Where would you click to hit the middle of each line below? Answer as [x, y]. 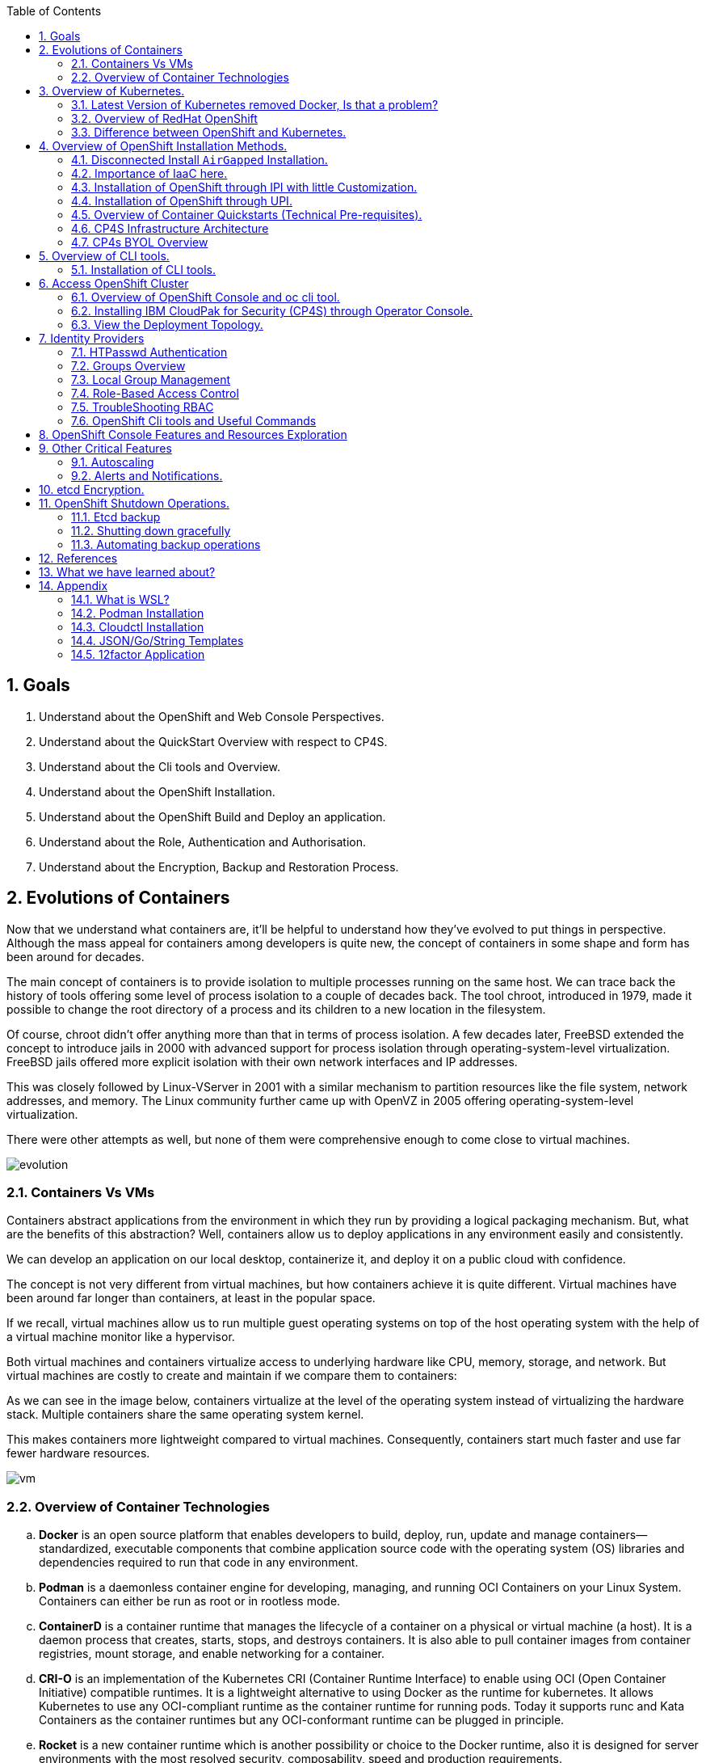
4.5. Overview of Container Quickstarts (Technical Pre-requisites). [247, 215]
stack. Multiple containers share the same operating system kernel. [185, 1415]
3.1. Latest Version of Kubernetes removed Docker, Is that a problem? [255, 105]
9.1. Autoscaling [113, 462]
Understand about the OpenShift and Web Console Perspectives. [212, 716]
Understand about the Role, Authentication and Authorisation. [203, 841]
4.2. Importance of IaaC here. [149, 173]
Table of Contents [54, 11]
